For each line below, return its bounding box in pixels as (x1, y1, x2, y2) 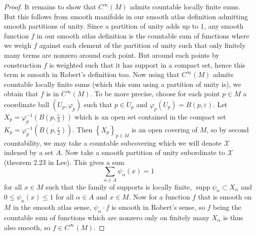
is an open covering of (131, 124, 198, 134)
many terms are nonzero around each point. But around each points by (4, 49, 219, 60)
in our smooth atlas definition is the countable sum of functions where (37, 30, 250, 40)
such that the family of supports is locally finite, (45, 181, 192, 192)
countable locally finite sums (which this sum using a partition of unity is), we (4, 79, 241, 89)
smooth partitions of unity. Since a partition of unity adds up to (4, 21, 199, 31)
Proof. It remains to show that (4, 1, 96, 11)
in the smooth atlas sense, (13, 202, 91, 212)
